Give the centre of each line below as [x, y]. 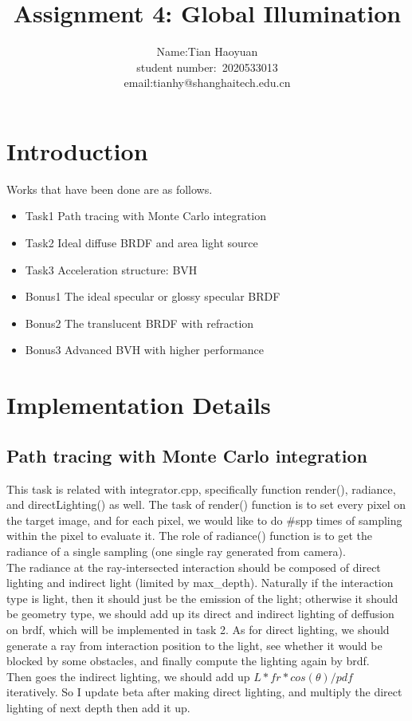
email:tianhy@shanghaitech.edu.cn [207, 83]
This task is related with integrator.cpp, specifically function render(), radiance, [201, 489]
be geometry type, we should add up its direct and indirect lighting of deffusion [200, 614]
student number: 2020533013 [207, 67]
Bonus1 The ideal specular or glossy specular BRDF [153, 296]
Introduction [77, 150]
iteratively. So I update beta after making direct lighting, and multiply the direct [204, 692]
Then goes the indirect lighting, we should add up [128, 676]
